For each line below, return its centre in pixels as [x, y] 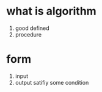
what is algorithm [51, 11]
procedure [28, 34]
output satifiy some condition [52, 82]
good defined [32, 28]
